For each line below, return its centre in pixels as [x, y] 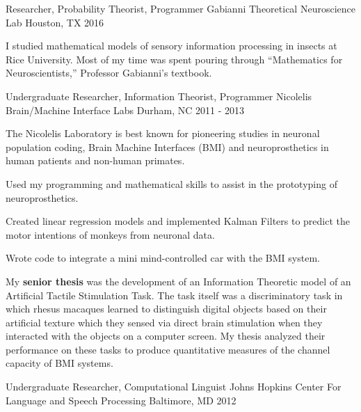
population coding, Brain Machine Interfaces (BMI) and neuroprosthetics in [167, 146]
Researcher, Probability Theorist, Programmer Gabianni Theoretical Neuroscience [180, 8]
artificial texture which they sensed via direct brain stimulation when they [164, 322]
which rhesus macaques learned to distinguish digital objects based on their [166, 309]
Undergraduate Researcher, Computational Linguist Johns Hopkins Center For [174, 387]
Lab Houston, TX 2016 [55, 22]
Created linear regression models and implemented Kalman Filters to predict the [178, 221]
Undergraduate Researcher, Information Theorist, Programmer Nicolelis [159, 96]
